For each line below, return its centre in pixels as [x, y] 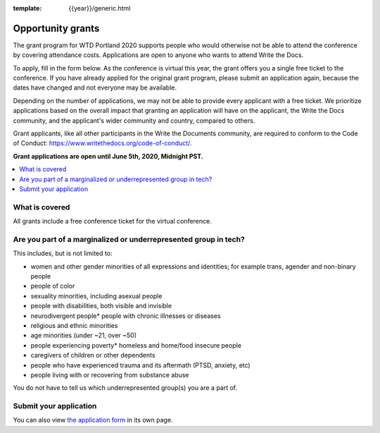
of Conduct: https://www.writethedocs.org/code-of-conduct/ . [102, 143]
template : [27, 8]
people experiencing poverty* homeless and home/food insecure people [136, 345]
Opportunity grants [56, 28]
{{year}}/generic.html [100, 8]
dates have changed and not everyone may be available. [95, 87]
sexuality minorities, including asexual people [96, 295]
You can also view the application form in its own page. [93, 420]
